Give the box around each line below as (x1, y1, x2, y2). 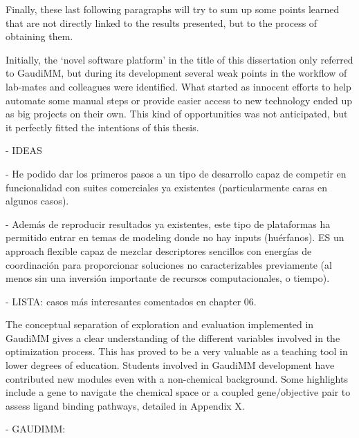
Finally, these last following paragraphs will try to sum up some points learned (6, 2, 340, 16)
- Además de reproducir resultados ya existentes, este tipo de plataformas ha (6, 216, 331, 231)
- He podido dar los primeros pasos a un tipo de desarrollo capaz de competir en (6, 166, 347, 180)
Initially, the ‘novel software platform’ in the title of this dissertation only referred (6, 52, 353, 66)
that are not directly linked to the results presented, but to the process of (6, 15, 317, 30)
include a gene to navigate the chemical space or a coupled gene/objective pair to (6, 385, 351, 399)
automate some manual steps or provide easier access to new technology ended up (6, 93, 353, 107)
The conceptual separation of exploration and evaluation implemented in (6, 317, 314, 332)
